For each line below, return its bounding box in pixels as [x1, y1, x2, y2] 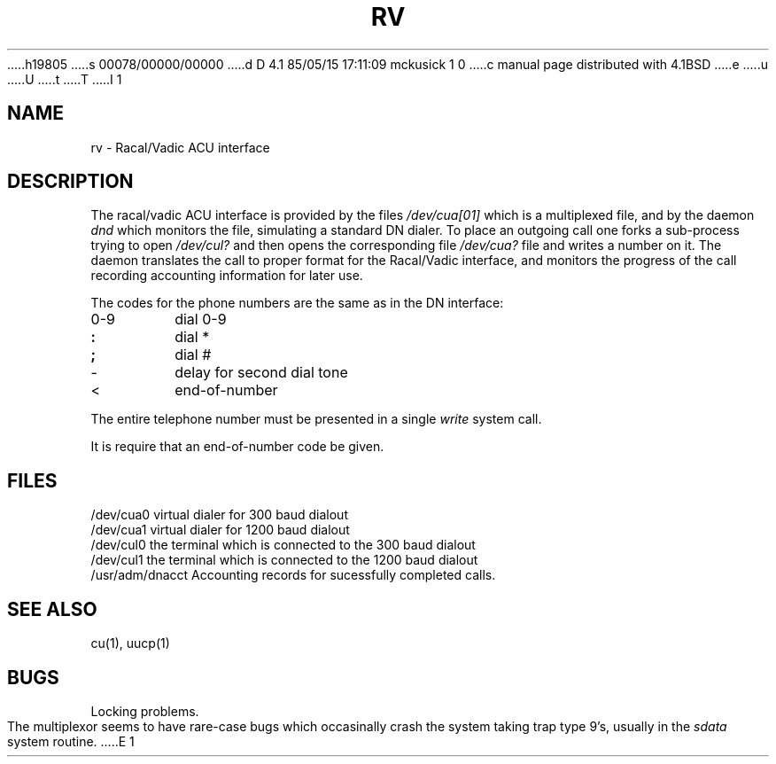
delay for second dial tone [175, 363, 348, 382]
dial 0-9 [175, 310, 227, 329]
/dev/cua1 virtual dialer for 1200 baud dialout [90, 522, 350, 538]
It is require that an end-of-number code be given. [90, 439, 384, 455]
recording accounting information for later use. [90, 268, 363, 284]
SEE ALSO [7, 597, 97, 620]
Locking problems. [90, 703, 199, 719]
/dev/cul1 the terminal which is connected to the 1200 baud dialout [90, 552, 478, 568]
